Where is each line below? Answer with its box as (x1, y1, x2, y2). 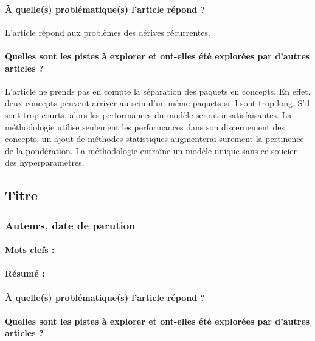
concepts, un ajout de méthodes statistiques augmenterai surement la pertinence (5, 132, 304, 145)
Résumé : (5, 267, 45, 280)
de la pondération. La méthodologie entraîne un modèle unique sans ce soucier (5, 144, 297, 157)
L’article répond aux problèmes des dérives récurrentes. (5, 25, 210, 38)
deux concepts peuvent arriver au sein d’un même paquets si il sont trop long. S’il (5, 96, 310, 109)
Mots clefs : (5, 243, 55, 256)
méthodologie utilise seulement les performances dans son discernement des (5, 120, 285, 133)
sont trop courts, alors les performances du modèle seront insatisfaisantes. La (5, 108, 292, 121)
